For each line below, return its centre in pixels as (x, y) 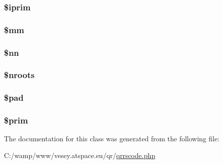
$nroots (19, 75)
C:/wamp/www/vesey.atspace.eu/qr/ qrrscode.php (80, 155)
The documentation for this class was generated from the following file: (112, 139)
